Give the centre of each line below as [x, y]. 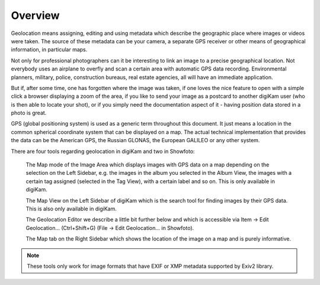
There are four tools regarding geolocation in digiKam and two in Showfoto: [103, 151]
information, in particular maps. [49, 50]
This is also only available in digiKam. [71, 209]
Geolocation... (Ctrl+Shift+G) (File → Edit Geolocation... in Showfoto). [110, 228]
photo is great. [29, 113]
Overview [35, 15]
